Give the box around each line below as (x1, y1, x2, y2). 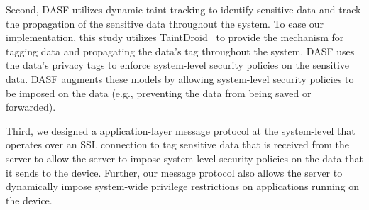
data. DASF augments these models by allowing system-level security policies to (6, 71, 354, 86)
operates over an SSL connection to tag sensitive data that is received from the (6, 137, 350, 152)
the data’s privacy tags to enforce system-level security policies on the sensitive (6, 57, 350, 72)
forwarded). (6, 99, 56, 114)
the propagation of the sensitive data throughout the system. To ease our (6, 16, 324, 31)
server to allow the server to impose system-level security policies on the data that (6, 150, 363, 165)
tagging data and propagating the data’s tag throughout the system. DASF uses (6, 43, 355, 58)
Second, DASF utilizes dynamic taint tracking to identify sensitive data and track (6, 2, 361, 16)
